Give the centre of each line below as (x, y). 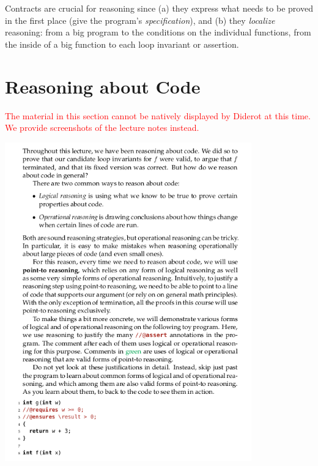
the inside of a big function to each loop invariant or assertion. (122, 44)
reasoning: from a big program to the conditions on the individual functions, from (158, 32)
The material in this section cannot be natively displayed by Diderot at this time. (158, 115)
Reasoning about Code (103, 86)
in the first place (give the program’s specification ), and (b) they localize (140, 20)
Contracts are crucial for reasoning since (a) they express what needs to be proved (159, 8)
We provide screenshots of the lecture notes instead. (102, 128)
